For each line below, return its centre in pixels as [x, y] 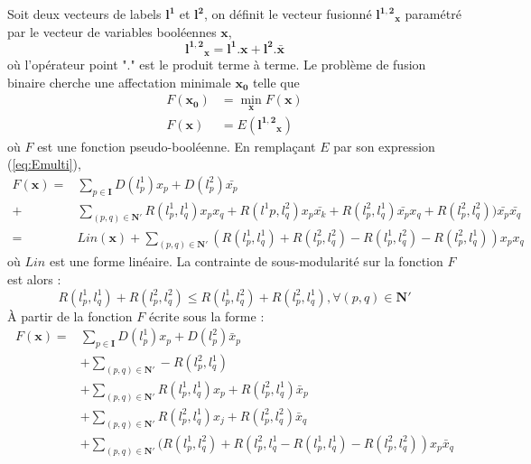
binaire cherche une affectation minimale [119, 82]
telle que [276, 82]
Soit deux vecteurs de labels [84, 14]
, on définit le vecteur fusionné [288, 14]
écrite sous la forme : [206, 316]
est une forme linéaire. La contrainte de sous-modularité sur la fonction [246, 261]
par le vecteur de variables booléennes [112, 31]
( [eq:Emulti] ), [44, 164]
